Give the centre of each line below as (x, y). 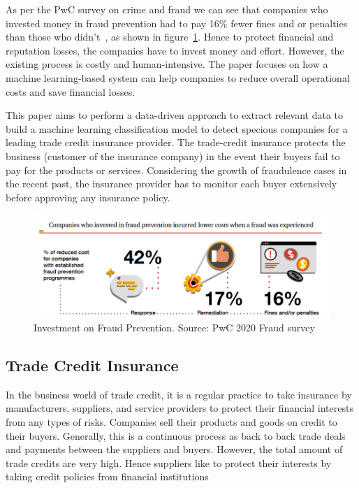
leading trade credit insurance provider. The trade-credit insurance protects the (176, 142)
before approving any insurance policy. (88, 197)
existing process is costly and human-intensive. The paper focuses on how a (167, 64)
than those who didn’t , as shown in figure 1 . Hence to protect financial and (170, 37)
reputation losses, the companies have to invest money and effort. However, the (175, 50)
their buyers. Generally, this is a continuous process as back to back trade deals (176, 435)
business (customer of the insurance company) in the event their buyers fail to (173, 156)
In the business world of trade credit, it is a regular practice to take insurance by (179, 394)
